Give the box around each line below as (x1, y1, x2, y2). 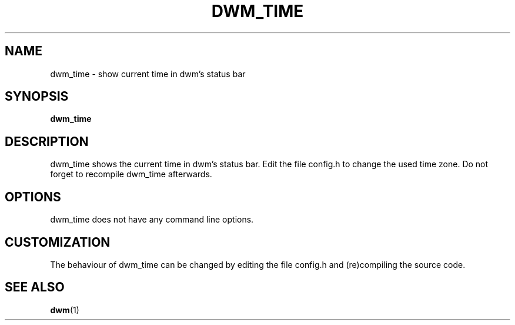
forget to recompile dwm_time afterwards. (50, 169, 212, 180)
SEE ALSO (5, 280, 65, 295)
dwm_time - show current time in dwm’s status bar (50, 68, 246, 79)
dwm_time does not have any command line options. (50, 214, 254, 225)
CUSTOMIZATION (5, 234, 111, 250)
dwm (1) (50, 304, 79, 315)
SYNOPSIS (5, 89, 69, 104)
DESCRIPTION (5, 134, 89, 149)
